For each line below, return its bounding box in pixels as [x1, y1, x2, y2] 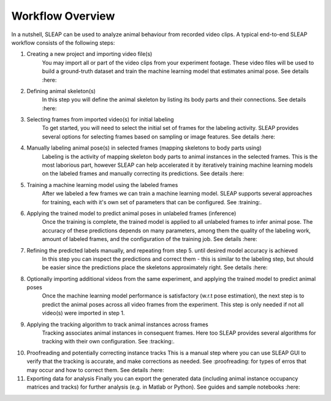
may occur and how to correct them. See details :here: [26, 366, 164, 373]
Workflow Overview [11, 9, 115, 23]
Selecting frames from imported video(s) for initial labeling [26, 116, 174, 123]
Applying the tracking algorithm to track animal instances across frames [26, 321, 208, 328]
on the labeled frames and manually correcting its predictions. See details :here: [42, 170, 245, 177]
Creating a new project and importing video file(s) [26, 50, 153, 58]
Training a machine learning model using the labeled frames [26, 181, 178, 188]
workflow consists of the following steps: [11, 39, 115, 46]
